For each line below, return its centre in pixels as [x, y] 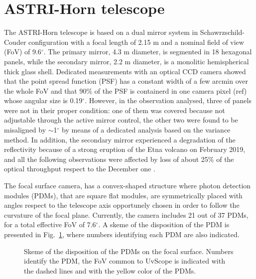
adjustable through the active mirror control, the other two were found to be [121, 120]
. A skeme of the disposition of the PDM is [164, 224]
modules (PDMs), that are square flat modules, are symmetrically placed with [123, 195]
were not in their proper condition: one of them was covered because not [115, 110]
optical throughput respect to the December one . [80, 169]
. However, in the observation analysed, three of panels [168, 100]
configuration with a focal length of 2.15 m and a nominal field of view [136, 42]
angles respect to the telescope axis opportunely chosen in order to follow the [122, 205]
